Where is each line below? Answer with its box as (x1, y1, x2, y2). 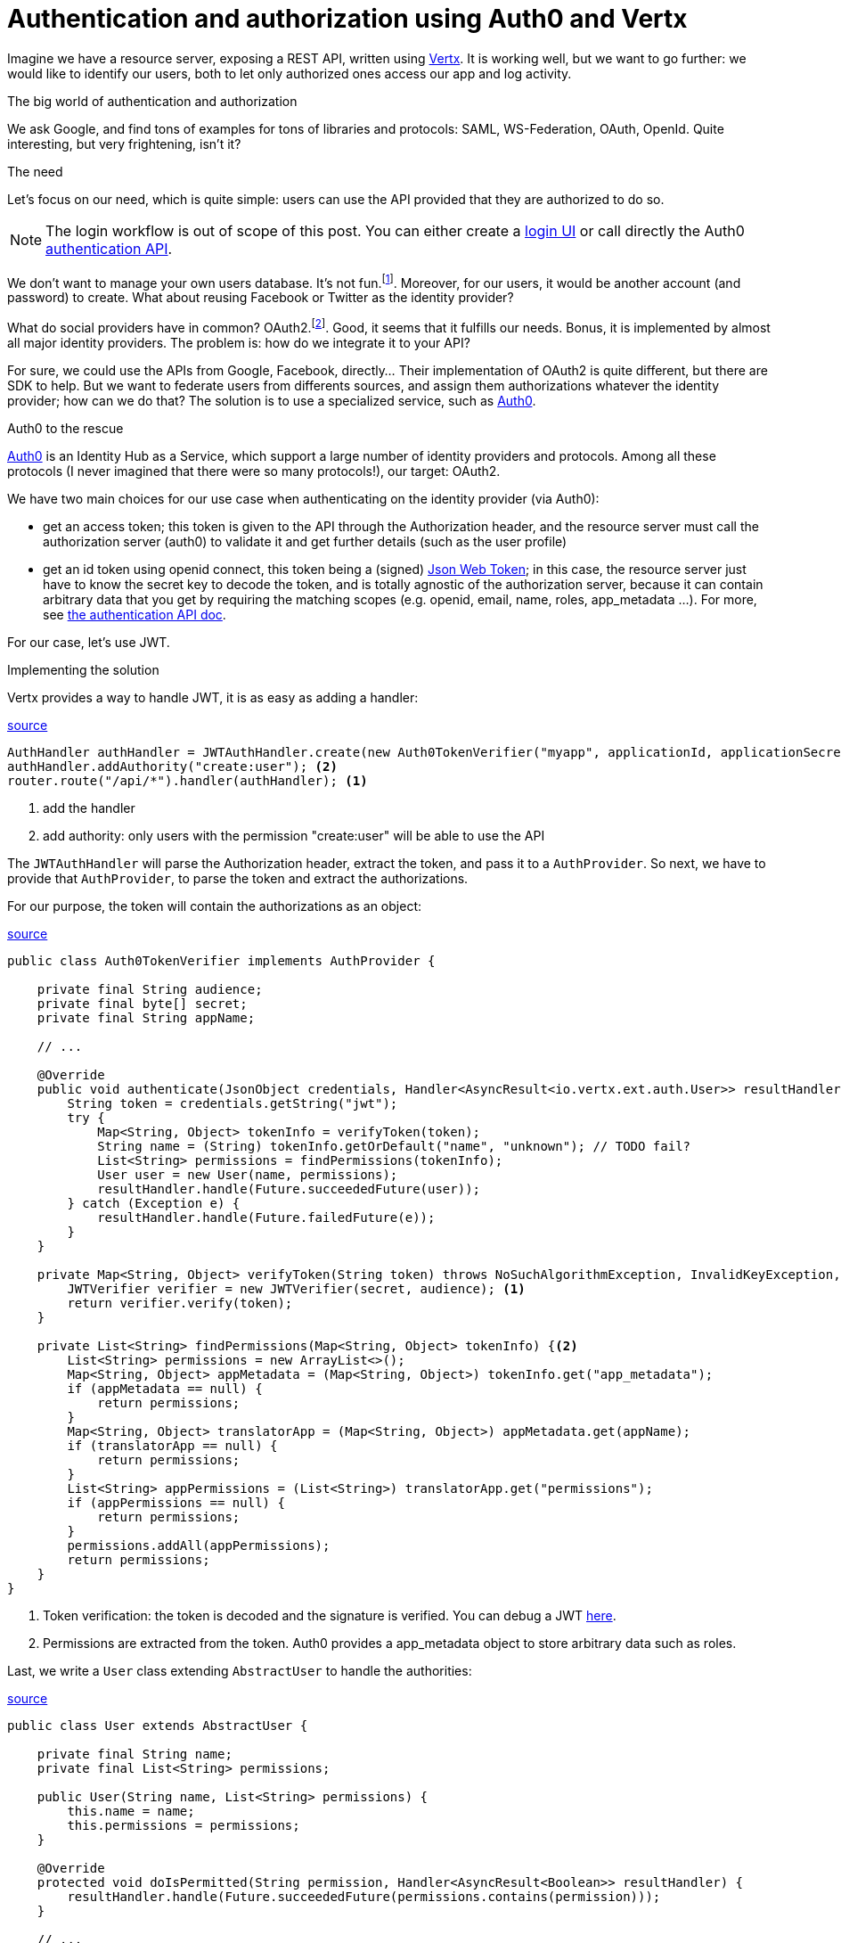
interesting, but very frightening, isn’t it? (7, 135, 241, 152)
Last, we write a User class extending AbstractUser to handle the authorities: (7, 1663, 472, 1679)
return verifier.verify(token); (67, 1296, 293, 1311)
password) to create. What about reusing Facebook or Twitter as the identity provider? (7, 290, 514, 306)
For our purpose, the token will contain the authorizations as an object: (7, 898, 421, 914)
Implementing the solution (7, 662, 159, 678)
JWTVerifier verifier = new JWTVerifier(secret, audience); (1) (67, 1282, 526, 1297)
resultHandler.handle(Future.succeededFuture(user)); (97, 1182, 481, 1197)
